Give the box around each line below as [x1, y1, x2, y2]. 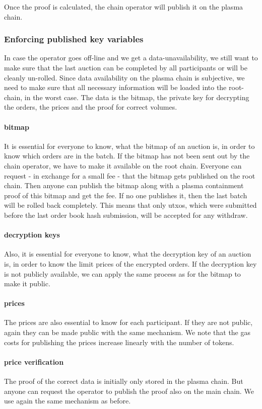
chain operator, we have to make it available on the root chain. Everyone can [4, 160, 242, 171]
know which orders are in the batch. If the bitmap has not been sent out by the [4, 150, 250, 161]
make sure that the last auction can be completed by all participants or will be [4, 62, 247, 72]
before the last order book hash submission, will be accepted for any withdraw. [4, 209, 248, 220]
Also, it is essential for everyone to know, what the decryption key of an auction [4, 249, 251, 259]
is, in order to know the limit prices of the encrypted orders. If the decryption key [4, 258, 257, 269]
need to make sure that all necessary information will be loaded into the [4, 82, 227, 93]
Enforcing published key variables [4, 33, 144, 45]
